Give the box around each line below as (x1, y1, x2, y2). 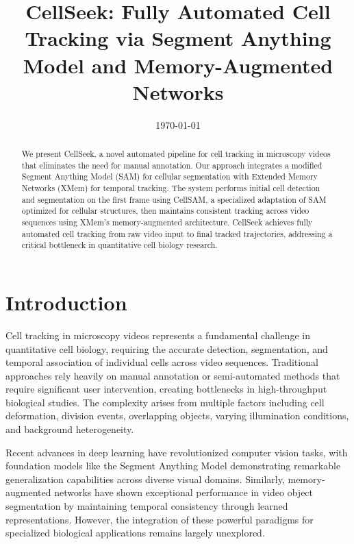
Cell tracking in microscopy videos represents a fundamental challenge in (5, 327, 310, 342)
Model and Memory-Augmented (23, 51, 333, 79)
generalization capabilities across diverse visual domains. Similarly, (5, 471, 285, 486)
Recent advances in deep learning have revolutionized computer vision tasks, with (5, 445, 348, 459)
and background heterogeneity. (5, 422, 134, 436)
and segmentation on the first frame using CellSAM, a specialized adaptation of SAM (21, 193, 327, 205)
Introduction (5, 288, 127, 316)
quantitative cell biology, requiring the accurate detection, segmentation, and (5, 341, 328, 356)
